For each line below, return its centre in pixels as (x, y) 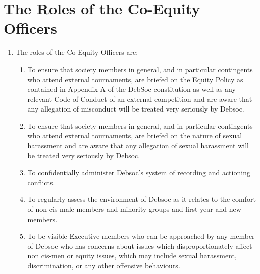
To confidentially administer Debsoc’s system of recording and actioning (139, 172)
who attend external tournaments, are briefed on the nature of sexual (135, 135)
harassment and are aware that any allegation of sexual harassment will (138, 146)
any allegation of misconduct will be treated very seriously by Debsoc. (136, 109)
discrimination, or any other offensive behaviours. (104, 265)
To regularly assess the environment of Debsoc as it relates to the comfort (142, 199)
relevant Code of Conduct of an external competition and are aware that (140, 99)
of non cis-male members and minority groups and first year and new (134, 209)
